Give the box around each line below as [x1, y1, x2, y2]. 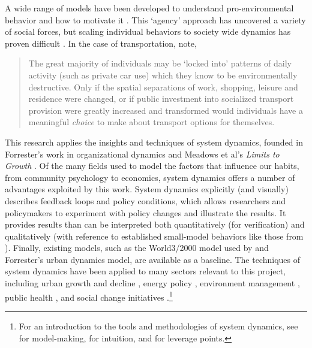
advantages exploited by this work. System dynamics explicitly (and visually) [5, 183, 289, 195]
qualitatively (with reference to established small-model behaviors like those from [5, 229, 304, 242]
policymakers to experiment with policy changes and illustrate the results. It [5, 206, 286, 219]
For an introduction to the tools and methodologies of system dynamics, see [19, 319, 298, 332]
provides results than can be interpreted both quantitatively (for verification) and [5, 218, 305, 231]
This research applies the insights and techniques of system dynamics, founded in [5, 135, 303, 148]
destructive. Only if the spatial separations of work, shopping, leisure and [28, 80, 298, 93]
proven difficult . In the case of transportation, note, [5, 37, 197, 49]
